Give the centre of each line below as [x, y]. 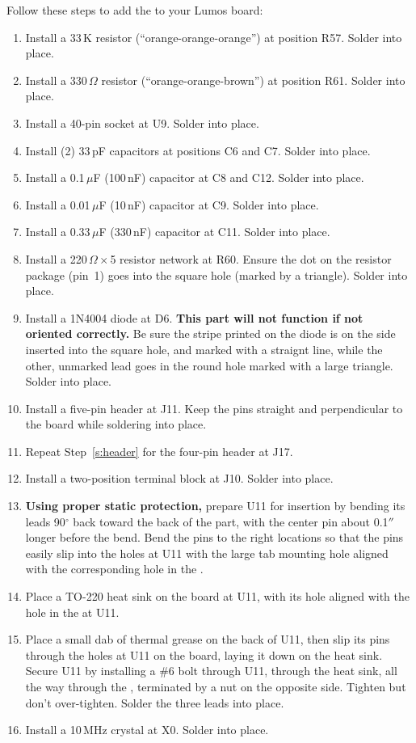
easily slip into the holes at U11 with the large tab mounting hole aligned [207, 553]
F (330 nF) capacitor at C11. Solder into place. [214, 232]
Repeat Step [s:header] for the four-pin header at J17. [159, 451]
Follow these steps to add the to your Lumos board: [135, 10]
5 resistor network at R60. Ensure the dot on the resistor [251, 258]
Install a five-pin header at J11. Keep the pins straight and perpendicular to [214, 408]
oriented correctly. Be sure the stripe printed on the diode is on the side [210, 334]
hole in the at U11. [72, 612]
